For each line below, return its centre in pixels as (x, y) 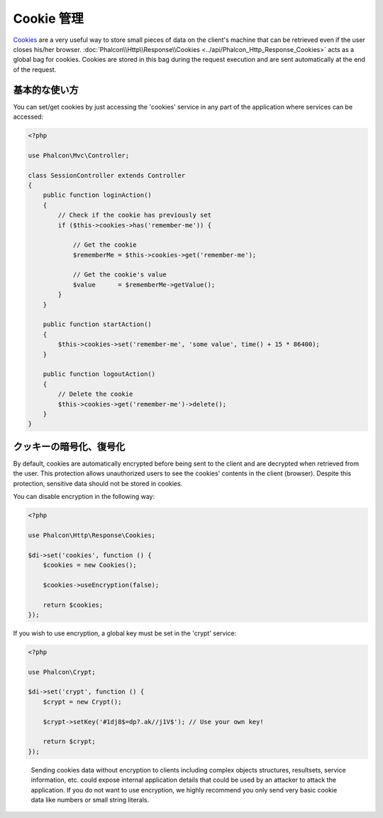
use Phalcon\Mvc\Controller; (79, 155)
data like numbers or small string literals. (90, 800)
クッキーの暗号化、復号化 (69, 447)
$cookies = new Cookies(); (90, 565)
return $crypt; (69, 742)
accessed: (28, 117)
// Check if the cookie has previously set (135, 215)
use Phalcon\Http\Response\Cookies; (92, 535)
